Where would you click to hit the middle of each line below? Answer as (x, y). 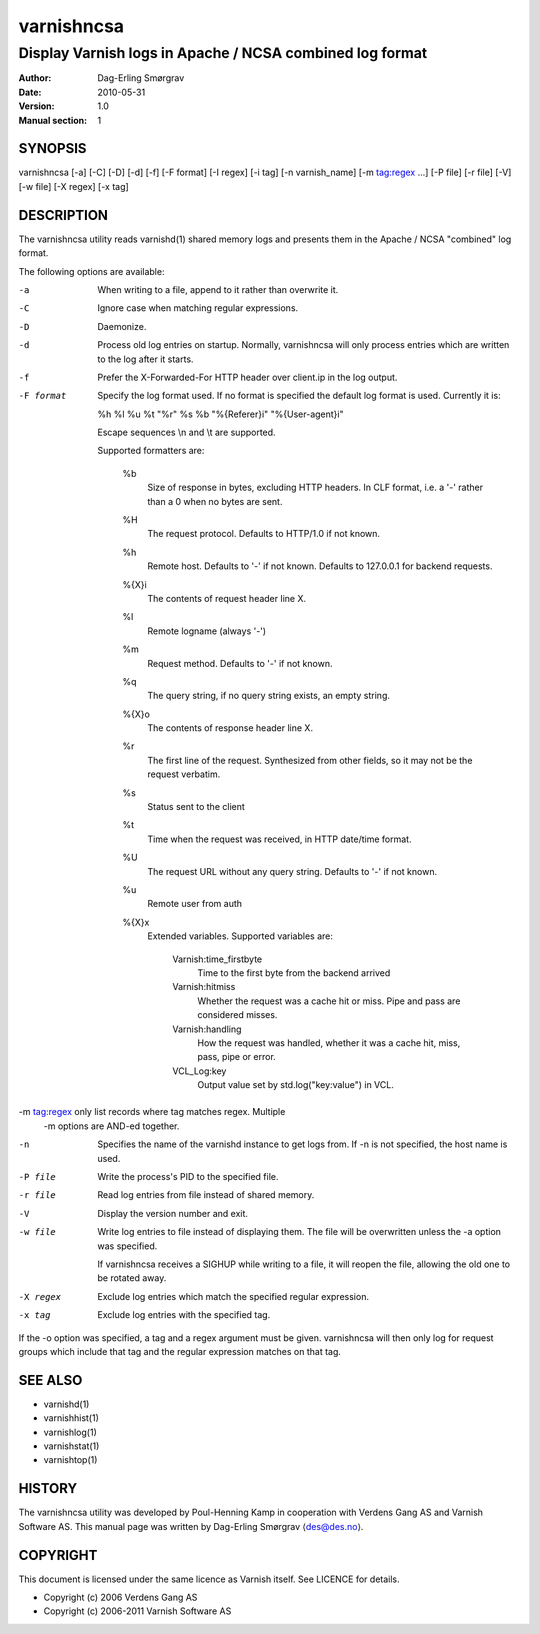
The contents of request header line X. (227, 598)
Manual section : (53, 120)
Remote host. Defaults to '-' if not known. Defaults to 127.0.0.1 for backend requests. (320, 566)
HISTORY (48, 1488)
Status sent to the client (196, 807)
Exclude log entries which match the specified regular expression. (233, 1296)
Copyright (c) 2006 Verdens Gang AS (120, 1597)
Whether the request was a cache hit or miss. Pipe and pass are (329, 1001)
